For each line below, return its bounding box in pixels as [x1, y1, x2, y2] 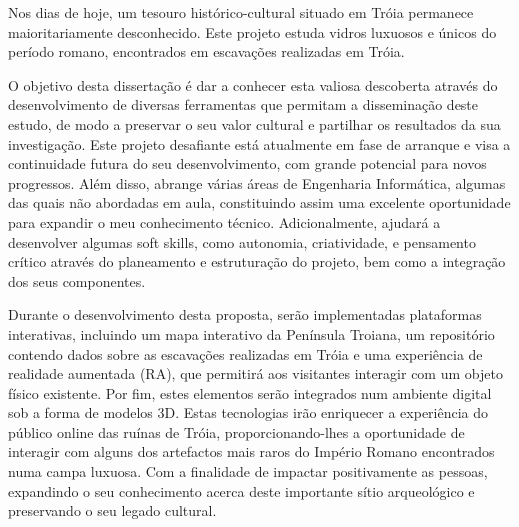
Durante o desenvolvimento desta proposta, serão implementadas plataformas [8, 304, 482, 325]
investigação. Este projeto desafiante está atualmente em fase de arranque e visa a [8, 133, 511, 154]
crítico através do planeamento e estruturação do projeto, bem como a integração [8, 251, 506, 272]
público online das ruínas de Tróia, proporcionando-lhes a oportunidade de [8, 421, 465, 442]
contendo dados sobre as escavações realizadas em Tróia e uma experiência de [8, 343, 483, 364]
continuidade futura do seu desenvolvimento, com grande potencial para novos [8, 153, 487, 174]
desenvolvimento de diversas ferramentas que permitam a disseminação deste [8, 94, 479, 115]
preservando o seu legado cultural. [8, 500, 217, 521]
